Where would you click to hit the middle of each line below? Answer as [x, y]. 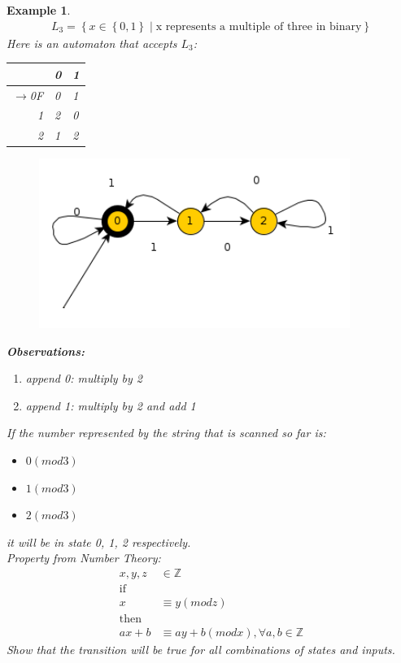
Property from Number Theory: [84, 558]
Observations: [46, 351]
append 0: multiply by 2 [84, 378]
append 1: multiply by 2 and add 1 [111, 405]
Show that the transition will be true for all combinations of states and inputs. [201, 650]
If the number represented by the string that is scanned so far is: [166, 433]
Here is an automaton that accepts [92, 43]
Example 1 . [39, 10]
